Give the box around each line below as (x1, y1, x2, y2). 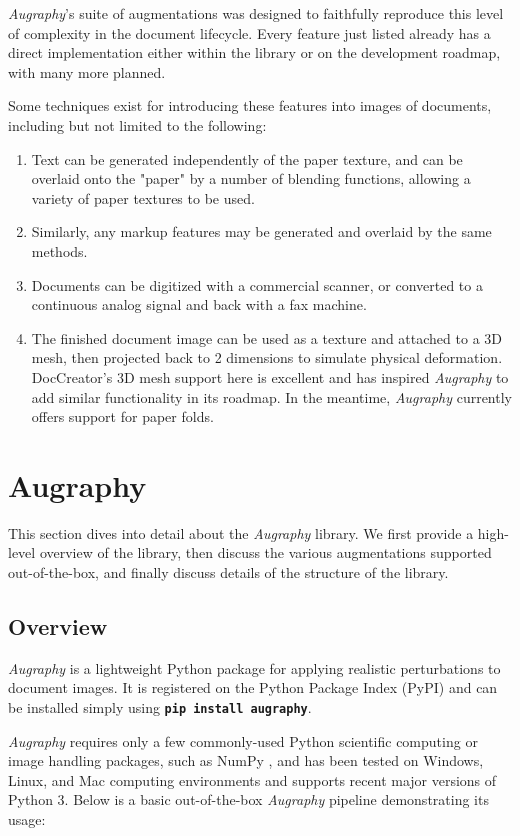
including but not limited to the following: (8, 114, 267, 135)
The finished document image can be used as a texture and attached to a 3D (31, 327, 502, 348)
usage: (8, 809, 46, 830)
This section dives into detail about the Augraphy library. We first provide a (8, 522, 474, 543)
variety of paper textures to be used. (31, 187, 255, 208)
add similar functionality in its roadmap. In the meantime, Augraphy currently (31, 386, 512, 407)
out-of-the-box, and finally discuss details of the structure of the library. (8, 562, 449, 582)
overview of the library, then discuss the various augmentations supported (39, 542, 492, 563)
